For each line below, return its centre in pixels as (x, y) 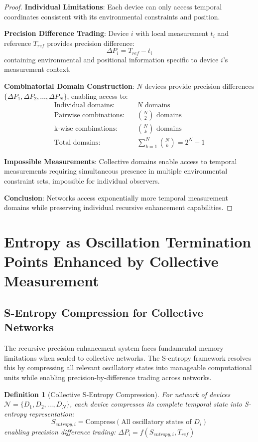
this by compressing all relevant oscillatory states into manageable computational (128, 367)
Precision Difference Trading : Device (66, 33)
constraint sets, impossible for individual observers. (82, 181)
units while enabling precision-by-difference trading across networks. (108, 377)
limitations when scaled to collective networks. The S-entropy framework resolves (128, 357)
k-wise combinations (85, 129)
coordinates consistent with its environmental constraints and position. (112, 16)
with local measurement (172, 33)
